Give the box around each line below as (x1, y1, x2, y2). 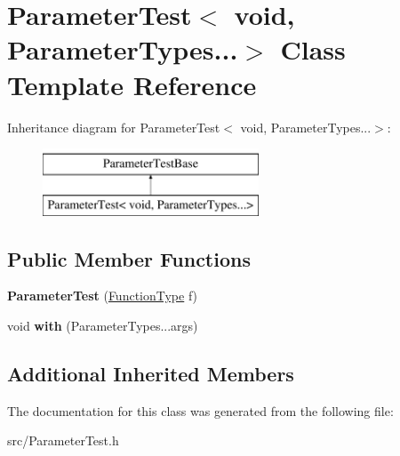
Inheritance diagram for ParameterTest (7, 117, 220, 136)
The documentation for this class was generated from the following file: (7, 401, 394, 420)
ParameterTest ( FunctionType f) (7, 286, 198, 305)
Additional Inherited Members (7, 360, 294, 388)
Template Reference (7, 66, 257, 102)
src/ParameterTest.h (7, 431, 119, 450)
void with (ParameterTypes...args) (7, 316, 198, 335)
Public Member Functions (7, 244, 251, 272)
